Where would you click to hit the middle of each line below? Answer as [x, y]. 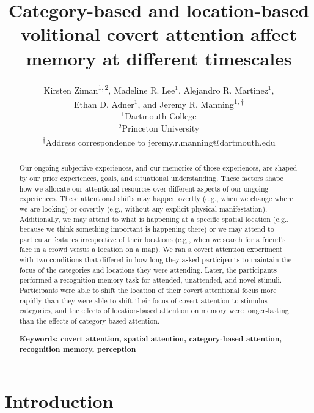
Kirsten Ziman [71, 90]
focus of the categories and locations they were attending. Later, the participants [148, 270]
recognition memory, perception [78, 349]
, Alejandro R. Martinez [223, 90]
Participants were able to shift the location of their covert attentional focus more [148, 290]
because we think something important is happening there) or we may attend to [147, 229]
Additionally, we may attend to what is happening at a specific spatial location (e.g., [154, 219]
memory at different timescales [159, 58]
